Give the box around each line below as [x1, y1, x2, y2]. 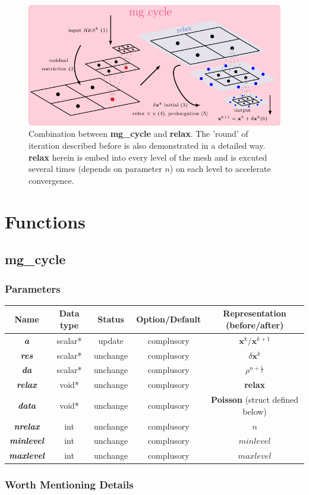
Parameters [5, 281, 61, 296]
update [98, 334, 124, 346]
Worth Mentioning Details [5, 477, 134, 492]
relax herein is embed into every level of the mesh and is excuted [29, 151, 267, 163]
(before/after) [225, 318, 284, 331]
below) [242, 405, 267, 417]
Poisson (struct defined [211, 393, 299, 406]
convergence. [29, 174, 74, 186]
